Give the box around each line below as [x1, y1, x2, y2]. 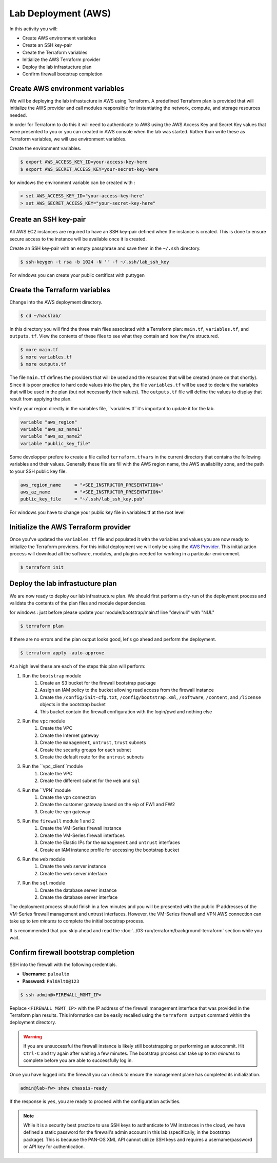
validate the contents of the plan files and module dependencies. [9, 600, 147, 606]
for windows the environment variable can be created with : [9, 179, 135, 186]
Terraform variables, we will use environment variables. [9, 136, 127, 142]
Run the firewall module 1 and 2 [22, 818, 95, 824]
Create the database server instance [39, 887, 117, 893]
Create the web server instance [39, 863, 106, 869]
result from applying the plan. [9, 396, 72, 402]
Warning [23, 1033, 42, 1039]
